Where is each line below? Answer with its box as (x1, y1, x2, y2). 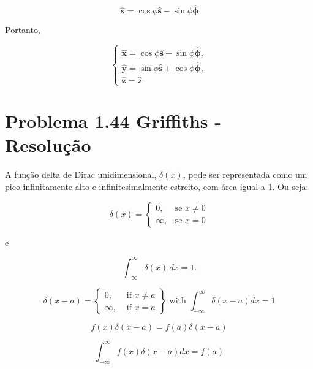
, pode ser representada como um (183, 168, 307, 181)
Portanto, (5, 23, 40, 36)
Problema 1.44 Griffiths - (5, 108, 222, 134)
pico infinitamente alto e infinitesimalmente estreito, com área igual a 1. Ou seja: (5, 180, 309, 192)
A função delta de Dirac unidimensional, (5, 168, 157, 181)
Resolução (5, 132, 91, 158)
